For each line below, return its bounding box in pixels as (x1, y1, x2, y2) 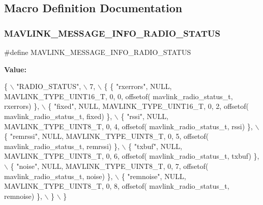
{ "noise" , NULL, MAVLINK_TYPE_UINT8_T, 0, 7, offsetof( (10, 160, 209, 171)
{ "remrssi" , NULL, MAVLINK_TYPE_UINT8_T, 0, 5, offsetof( (4, 131, 209, 141)
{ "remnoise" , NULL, (121, 170, 186, 181)
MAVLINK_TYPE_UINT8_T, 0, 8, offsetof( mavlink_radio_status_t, (4, 181, 229, 191)
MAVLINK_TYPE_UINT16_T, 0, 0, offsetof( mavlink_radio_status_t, (4, 91, 233, 101)
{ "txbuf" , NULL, (128, 140, 182, 151)
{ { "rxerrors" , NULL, (104, 81, 172, 92)
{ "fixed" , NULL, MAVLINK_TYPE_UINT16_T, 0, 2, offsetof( (48, 101, 249, 111)
